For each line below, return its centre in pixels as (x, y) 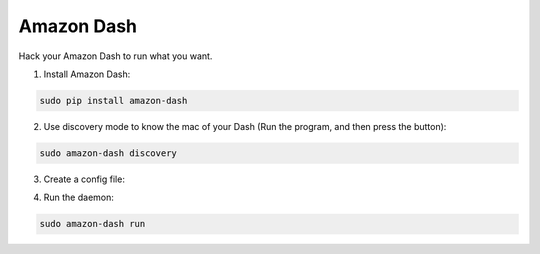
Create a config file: (84, 179)
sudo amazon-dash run (92, 224)
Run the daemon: (79, 197)
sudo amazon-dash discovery (108, 153)
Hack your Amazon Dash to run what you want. (115, 56)
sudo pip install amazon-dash (113, 100)
